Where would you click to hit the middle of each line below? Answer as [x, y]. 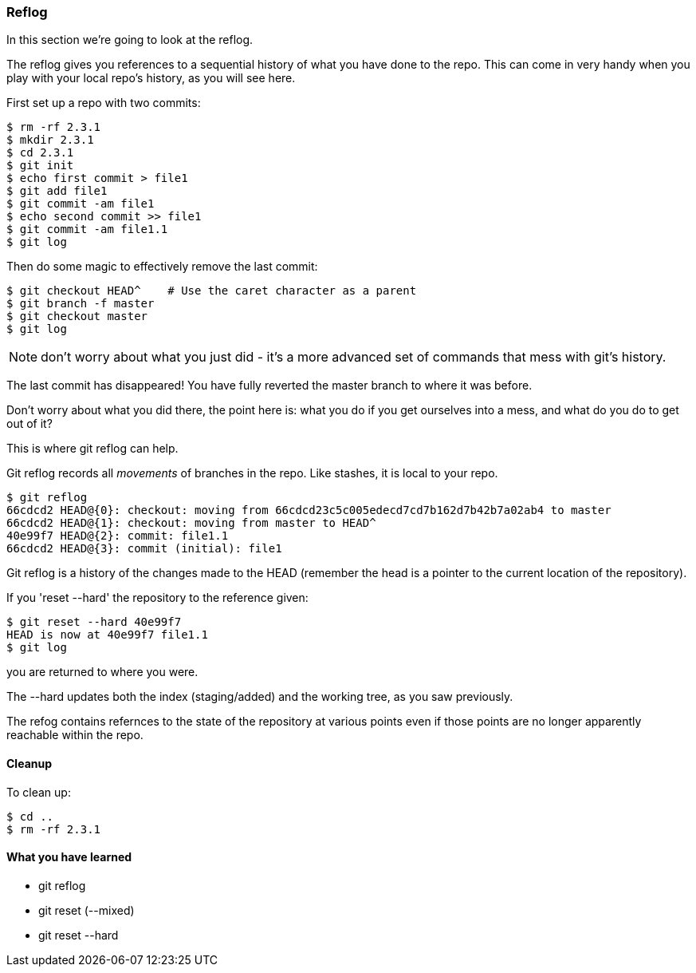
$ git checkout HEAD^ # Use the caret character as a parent [212, 291]
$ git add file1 [57, 191]
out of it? [29, 424]
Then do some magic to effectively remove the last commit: [162, 267]
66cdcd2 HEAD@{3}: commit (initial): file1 [144, 549]
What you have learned [69, 857]
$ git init [40, 166]
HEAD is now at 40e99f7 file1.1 [107, 635]
